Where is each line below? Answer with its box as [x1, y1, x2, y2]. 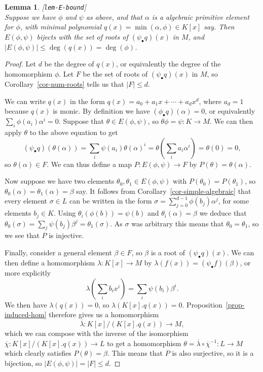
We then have [5, 299, 47, 310]
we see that [5, 230, 40, 241]
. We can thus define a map [47, 158, 132, 169]
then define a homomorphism [5, 257, 95, 268]
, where [199, 95, 221, 106]
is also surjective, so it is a [172, 348, 254, 358]
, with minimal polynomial [20, 21, 102, 32]
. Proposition [182, 299, 222, 310]
